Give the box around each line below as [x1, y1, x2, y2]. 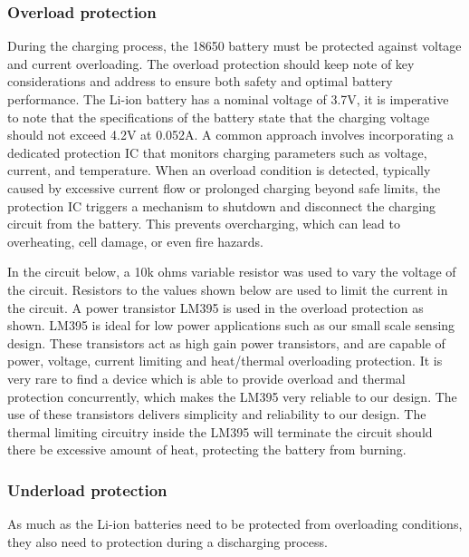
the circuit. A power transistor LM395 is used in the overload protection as [7, 298, 424, 317]
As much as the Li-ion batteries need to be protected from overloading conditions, [7, 514, 463, 533]
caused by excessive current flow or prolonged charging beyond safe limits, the [7, 178, 441, 197]
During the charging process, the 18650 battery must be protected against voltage [7, 36, 462, 55]
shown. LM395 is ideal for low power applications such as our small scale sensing [7, 316, 455, 335]
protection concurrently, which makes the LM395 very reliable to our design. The [7, 386, 457, 406]
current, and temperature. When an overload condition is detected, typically [7, 161, 431, 180]
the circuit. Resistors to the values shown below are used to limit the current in [7, 279, 448, 298]
